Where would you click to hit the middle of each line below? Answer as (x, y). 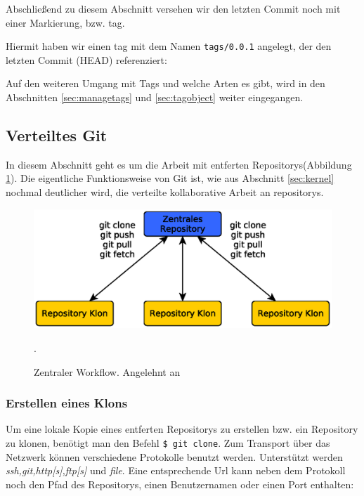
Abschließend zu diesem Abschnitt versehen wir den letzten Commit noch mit (173, 8)
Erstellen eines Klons (67, 403)
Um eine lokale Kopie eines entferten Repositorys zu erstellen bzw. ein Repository (182, 429)
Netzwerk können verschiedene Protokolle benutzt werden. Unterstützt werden (174, 456)
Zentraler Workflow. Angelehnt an (107, 371)
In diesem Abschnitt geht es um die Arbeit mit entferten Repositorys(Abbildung (179, 164)
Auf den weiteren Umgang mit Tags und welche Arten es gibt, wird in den (165, 83)
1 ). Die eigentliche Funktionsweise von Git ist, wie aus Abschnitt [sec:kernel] (170, 178)
